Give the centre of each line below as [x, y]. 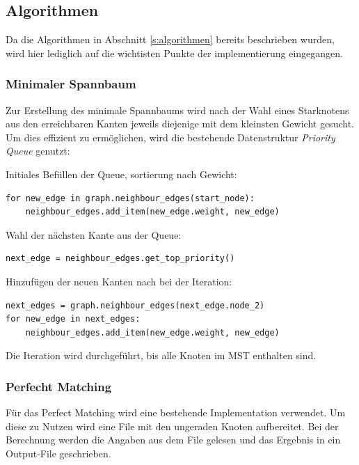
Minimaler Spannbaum [71, 84]
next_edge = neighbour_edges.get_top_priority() [120, 259]
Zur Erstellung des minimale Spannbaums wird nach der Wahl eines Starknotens [177, 110]
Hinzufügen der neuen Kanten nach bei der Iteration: [119, 281]
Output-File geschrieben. [58, 453]
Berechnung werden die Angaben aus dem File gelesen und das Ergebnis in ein [173, 440]
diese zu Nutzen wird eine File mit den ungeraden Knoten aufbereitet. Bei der [172, 426]
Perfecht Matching [59, 386]
